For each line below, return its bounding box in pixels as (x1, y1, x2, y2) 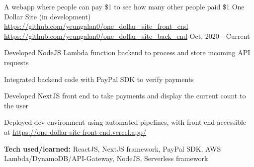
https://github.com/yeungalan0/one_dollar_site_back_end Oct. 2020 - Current (4, 30, 250, 41)
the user (4, 100, 29, 110)
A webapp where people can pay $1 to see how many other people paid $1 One (4, 1, 245, 11)
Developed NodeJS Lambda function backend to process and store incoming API (4, 47, 251, 58)
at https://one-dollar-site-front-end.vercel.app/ (4, 126, 147, 137)
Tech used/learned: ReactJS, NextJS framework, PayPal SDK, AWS (4, 143, 221, 154)
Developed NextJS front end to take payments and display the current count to (4, 90, 246, 101)
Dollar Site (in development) (4, 11, 91, 21)
